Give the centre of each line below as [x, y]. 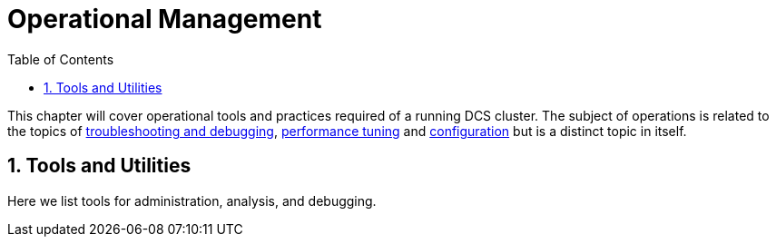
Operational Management [165, 19]
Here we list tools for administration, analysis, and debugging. [192, 200]
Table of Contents [61, 59]
